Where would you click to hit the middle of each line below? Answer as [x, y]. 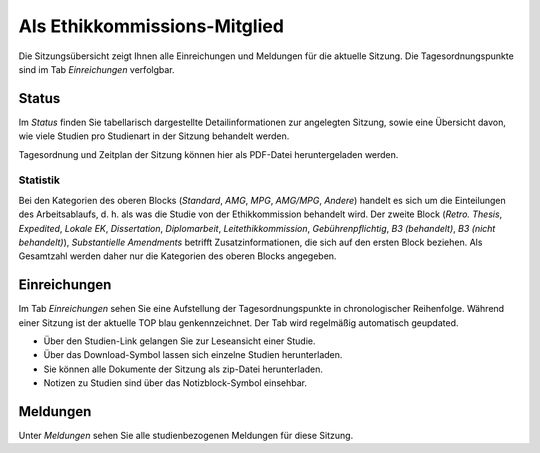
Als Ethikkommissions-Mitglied [151, 26]
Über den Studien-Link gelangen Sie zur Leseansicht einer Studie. [179, 341]
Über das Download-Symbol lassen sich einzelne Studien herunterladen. [193, 355]
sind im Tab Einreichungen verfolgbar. [96, 69]
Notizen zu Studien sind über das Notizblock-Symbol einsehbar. [175, 383]
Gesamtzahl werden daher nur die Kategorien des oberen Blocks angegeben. [177, 256]
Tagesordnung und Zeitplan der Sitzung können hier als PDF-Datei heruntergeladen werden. [208, 154]
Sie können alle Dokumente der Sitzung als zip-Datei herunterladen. [183, 369]
